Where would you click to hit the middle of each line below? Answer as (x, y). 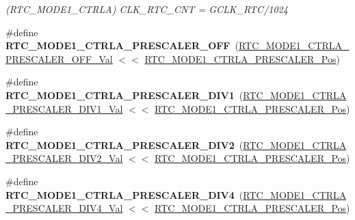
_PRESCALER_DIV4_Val (64, 208)
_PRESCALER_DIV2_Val (64, 158)
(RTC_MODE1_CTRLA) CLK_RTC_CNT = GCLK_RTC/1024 (147, 9)
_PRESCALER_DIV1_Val (64, 108)
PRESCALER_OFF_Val (59, 58)
